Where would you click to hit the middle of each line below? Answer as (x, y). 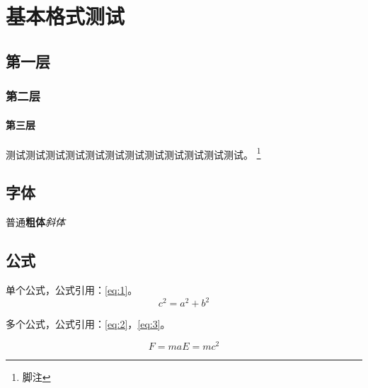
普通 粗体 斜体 (35, 222)
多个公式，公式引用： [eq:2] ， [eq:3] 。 (88, 324)
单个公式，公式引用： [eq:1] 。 (72, 290)
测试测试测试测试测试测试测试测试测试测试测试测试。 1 (133, 153)
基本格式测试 (65, 16)
